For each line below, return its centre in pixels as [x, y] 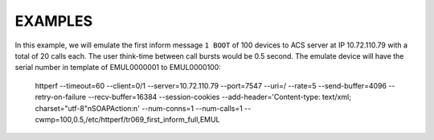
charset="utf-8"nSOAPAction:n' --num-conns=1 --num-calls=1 [139, 108]
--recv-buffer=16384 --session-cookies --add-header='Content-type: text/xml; [219, 97]
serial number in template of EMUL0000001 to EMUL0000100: [118, 68]
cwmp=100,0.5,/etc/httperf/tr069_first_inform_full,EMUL [127, 119]
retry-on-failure [61, 97]
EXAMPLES [53, 21]
